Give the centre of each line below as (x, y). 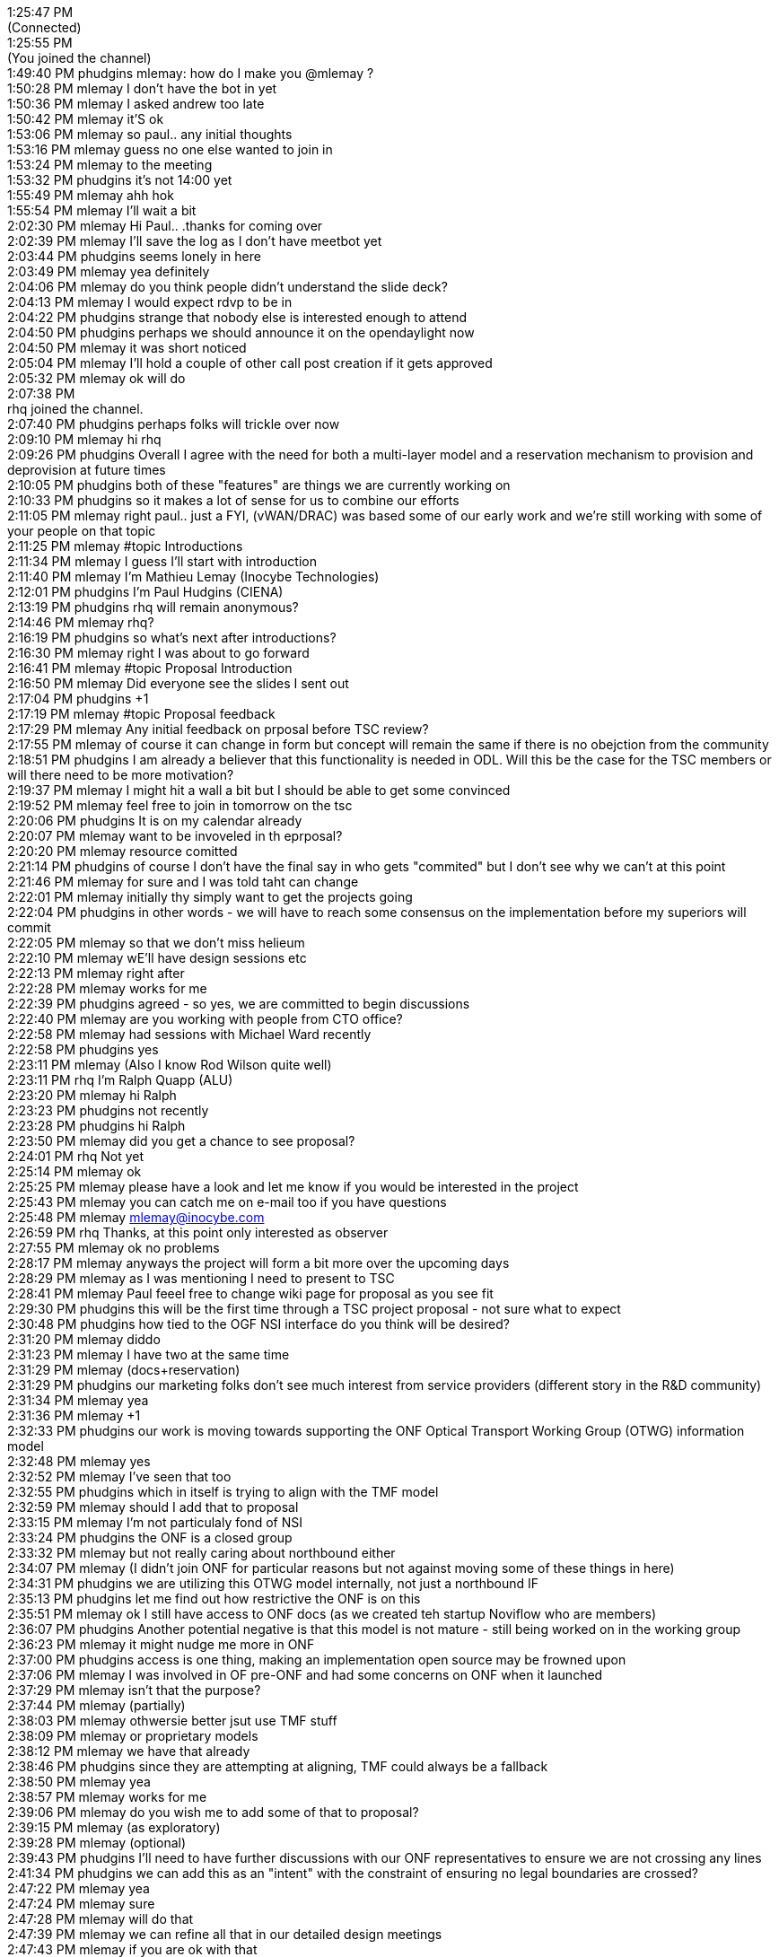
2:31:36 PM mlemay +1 (74, 1415)
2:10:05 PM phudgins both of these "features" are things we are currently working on (259, 485)
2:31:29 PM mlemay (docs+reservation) (124, 1370)
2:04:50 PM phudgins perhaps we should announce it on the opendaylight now (241, 332)
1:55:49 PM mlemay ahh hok (91, 195)
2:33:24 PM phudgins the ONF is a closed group (150, 1538)
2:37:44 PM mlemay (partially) (96, 1705)
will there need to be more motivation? (121, 775)
